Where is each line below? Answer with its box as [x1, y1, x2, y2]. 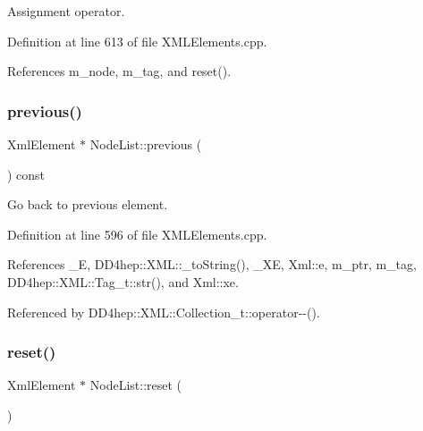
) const [7, 165, 46, 183]
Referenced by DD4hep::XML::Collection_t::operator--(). [7, 302, 320, 321]
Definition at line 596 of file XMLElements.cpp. [7, 224, 267, 243]
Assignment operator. [7, 2, 125, 20]
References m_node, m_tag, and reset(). [7, 62, 232, 80]
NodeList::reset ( [89, 376, 182, 394]
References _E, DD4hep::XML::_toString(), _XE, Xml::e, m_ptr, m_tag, [7, 255, 417, 274]
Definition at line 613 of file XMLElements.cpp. [7, 31, 267, 50]
